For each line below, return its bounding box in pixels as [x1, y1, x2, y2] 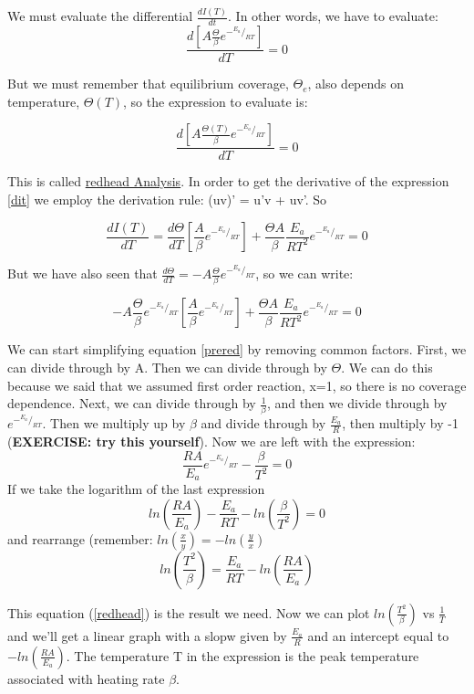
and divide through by [201, 414, 326, 433]
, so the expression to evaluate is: [123, 91, 308, 110]
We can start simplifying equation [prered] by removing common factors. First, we [7, 340, 467, 359]
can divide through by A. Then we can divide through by [7, 357, 327, 376]
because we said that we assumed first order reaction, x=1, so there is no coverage [7, 375, 467, 394]
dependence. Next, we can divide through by [7, 394, 256, 413]
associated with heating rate [7, 668, 165, 688]
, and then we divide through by [266, 394, 448, 413]
